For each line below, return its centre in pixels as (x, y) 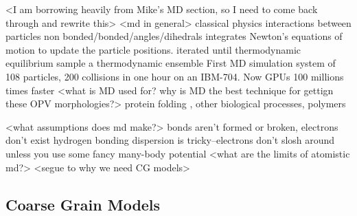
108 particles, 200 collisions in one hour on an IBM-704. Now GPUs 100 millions (175, 76)
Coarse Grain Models (83, 204)
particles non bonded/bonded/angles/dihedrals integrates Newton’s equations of (174, 36)
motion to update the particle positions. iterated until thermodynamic (153, 49)
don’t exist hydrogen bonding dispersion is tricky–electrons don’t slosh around (170, 140)
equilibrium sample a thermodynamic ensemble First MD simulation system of (171, 63)
